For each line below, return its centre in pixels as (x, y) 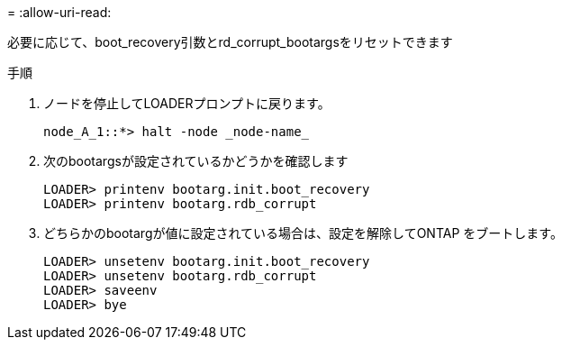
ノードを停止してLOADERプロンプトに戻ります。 (187, 103)
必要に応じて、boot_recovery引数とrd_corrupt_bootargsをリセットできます (230, 42)
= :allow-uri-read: (59, 12)
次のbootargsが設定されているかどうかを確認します (196, 161)
